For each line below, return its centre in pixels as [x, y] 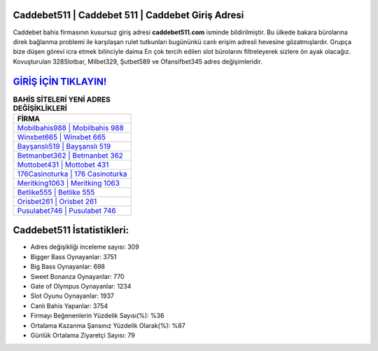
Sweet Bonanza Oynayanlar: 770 [78, 276]
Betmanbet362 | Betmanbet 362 [70, 156]
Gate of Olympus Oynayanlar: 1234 [81, 287]
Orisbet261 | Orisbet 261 [57, 201]
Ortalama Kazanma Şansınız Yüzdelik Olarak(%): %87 [108, 325]
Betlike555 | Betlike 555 [56, 192]
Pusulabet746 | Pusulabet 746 [66, 210]
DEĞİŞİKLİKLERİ [40, 108]
